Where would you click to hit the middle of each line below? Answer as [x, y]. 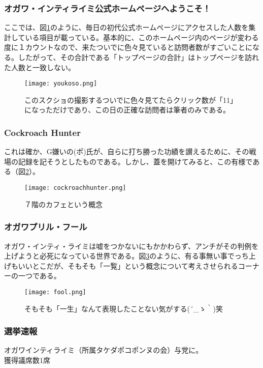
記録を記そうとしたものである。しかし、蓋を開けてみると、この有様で [135, 161]
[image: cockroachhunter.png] [75, 188]
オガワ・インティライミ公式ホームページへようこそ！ [108, 8]
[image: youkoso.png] [61, 84]
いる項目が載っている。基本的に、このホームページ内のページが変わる [142, 37]
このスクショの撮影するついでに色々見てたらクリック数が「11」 [131, 100]
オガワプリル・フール [46, 227]
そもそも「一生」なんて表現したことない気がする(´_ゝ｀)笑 [124, 308]
